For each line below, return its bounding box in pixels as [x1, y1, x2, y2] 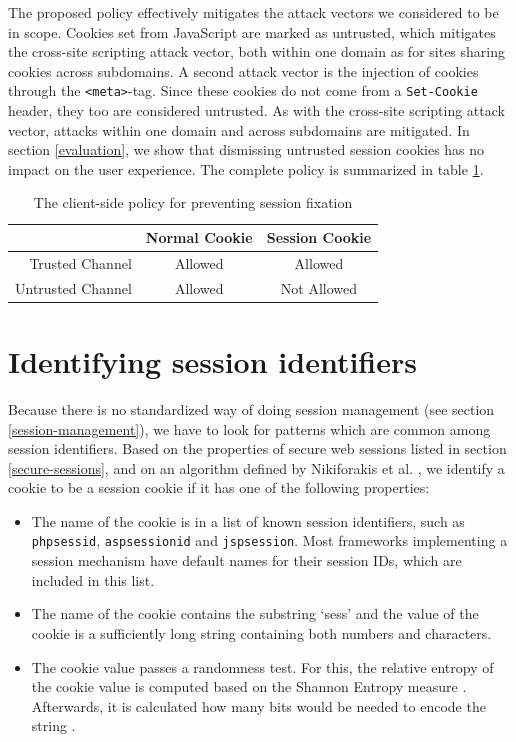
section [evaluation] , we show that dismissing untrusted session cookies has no [8, 139, 485, 160]
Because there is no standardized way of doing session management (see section [8, 398, 495, 419]
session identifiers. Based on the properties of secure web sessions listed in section [8, 438, 507, 459]
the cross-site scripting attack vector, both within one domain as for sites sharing [8, 41, 506, 62]
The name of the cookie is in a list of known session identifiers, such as [31, 510, 465, 531]
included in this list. [31, 569, 155, 590]
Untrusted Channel [15, 277, 132, 298]
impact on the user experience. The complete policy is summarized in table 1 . [8, 158, 484, 179]
